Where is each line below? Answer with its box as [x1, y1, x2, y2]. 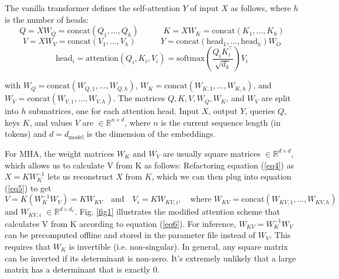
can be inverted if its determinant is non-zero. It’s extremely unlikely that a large [5, 252, 296, 264]
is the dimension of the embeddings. [87, 128, 216, 140]
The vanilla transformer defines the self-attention [5, 2, 180, 13]
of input [190, 2, 219, 13]
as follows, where [230, 2, 291, 13]
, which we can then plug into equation [151, 170, 292, 182]
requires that [5, 240, 51, 252]
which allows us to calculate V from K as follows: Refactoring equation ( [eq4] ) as [5, 159, 294, 171]
